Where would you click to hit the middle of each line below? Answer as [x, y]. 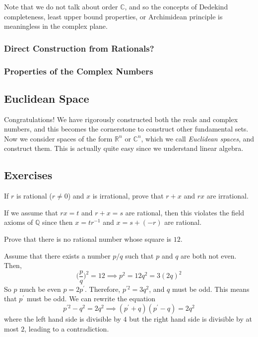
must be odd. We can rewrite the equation [91, 299]
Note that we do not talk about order [61, 6]
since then [58, 222]
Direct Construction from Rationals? [79, 48]
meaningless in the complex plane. [56, 26]
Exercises [28, 175]
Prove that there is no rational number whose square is [88, 239]
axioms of [19, 222]
